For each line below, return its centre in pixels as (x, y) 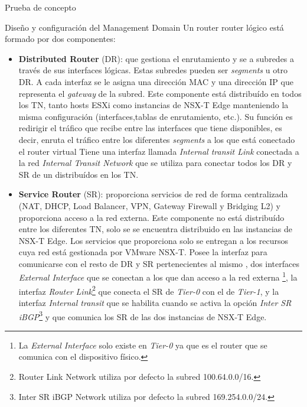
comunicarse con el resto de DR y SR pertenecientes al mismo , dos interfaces (159, 263)
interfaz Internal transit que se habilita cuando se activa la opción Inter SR (155, 302)
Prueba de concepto (40, 7)
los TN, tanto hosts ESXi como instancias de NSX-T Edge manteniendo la (153, 105)
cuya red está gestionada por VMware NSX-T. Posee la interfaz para (143, 252)
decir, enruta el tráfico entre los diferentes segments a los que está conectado (157, 139)
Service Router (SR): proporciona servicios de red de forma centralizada (153, 194)
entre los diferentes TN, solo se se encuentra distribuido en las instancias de (155, 229)
